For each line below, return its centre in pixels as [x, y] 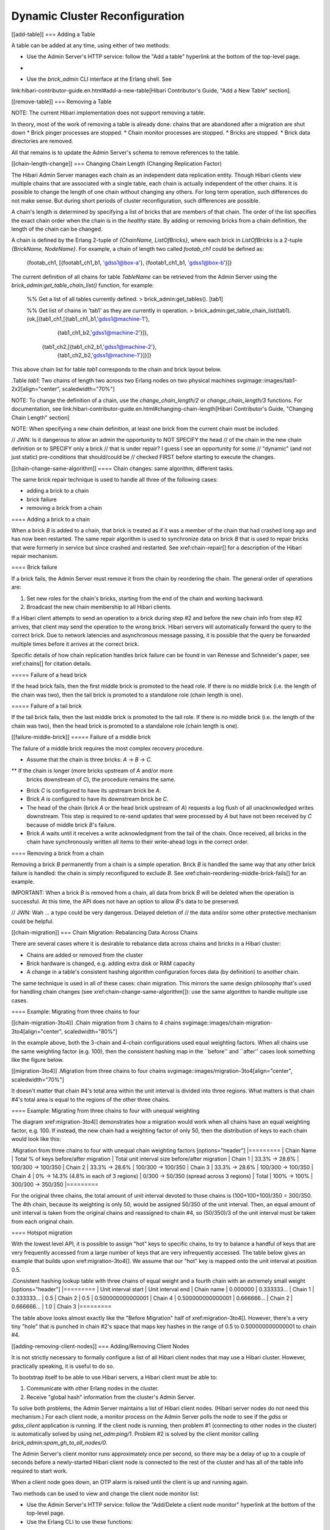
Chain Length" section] [40, 417]
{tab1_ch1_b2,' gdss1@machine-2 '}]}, [103, 333]
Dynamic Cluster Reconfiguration [98, 16]
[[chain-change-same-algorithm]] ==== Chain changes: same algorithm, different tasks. [123, 468]
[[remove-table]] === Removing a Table [61, 102]
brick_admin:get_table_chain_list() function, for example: [82, 285]
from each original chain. [43, 1222]
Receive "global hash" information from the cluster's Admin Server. [111, 1397]
